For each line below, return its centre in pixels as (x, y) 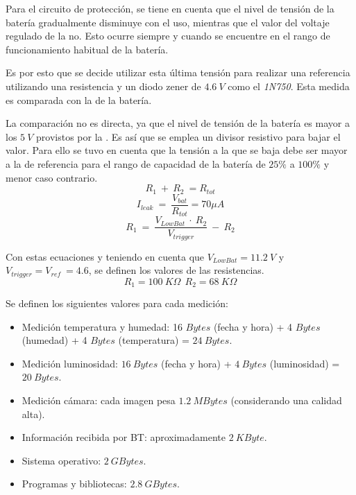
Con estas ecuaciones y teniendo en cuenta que (105, 256)
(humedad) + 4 (54, 340)
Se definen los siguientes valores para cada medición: (117, 303)
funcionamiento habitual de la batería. (87, 49)
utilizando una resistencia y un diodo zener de (103, 86)
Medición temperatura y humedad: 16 (102, 326)
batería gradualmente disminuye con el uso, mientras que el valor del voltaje (168, 22)
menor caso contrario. (52, 177)
